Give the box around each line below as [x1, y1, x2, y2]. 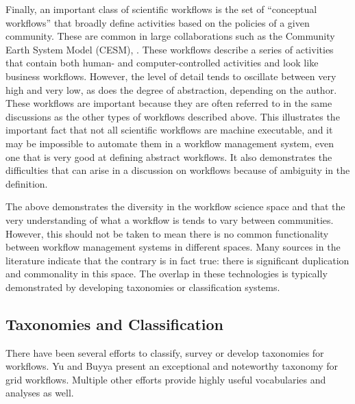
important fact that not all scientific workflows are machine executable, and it [5, 123, 333, 137]
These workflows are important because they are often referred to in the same [5, 96, 332, 110]
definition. [5, 176, 48, 190]
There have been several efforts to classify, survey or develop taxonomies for [5, 345, 324, 359]
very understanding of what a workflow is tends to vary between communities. [5, 212, 334, 227]
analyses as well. [5, 386, 74, 400]
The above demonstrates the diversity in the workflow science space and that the [5, 199, 345, 214]
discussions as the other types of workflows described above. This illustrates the [5, 109, 340, 123]
